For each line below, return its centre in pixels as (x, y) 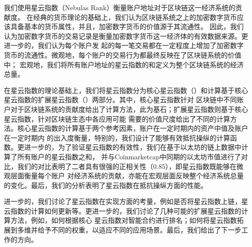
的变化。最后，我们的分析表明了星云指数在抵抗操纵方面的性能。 (106, 185)
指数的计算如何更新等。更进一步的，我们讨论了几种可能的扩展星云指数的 (126, 210)
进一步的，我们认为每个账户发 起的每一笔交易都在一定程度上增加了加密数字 (124, 45)
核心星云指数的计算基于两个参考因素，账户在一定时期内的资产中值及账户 (133, 128)
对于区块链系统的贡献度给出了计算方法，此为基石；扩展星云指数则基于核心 (129, 109)
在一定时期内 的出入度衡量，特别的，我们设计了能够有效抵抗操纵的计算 (117, 137)
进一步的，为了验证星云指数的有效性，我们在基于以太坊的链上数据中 (133, 147)
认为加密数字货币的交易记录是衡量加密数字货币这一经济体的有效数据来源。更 (126, 36)
